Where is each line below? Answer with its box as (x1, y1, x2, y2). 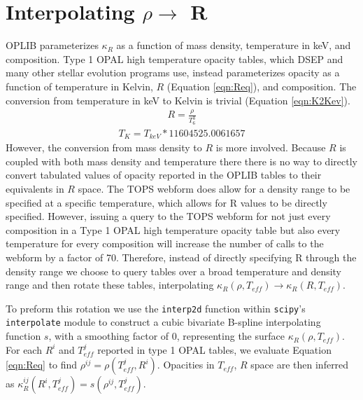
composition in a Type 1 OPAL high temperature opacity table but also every (6, 222, 341, 237)
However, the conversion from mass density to (6, 140, 202, 155)
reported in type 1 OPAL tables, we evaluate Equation (97, 342, 332, 357)
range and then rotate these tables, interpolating (6, 277, 214, 292)
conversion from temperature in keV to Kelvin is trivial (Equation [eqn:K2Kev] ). (6, 92, 350, 107)
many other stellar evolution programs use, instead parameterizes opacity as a (6, 65, 340, 80)
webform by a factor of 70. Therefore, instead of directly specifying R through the (6, 249, 357, 264)
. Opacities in (157, 357, 215, 372)
